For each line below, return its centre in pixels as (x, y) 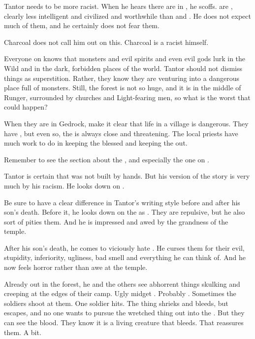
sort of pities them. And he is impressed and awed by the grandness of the (116, 221)
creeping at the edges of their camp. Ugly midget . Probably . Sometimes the (120, 293)
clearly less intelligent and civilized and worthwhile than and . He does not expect (127, 16)
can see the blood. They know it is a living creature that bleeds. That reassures (124, 322)
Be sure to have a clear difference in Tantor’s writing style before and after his (122, 202)
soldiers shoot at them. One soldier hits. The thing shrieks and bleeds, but (116, 303)
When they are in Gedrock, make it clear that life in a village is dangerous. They (126, 123)
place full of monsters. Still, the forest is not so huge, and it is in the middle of (123, 88)
